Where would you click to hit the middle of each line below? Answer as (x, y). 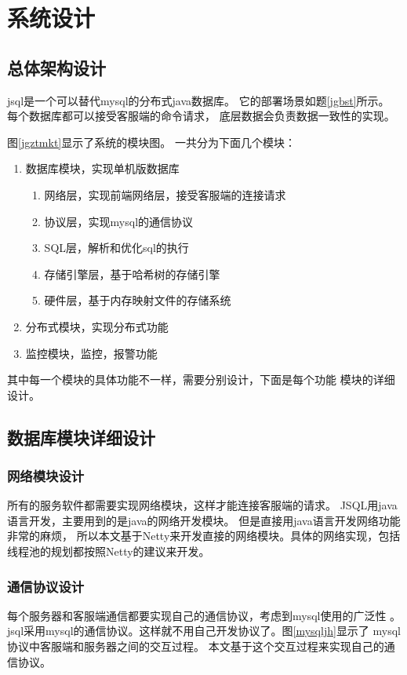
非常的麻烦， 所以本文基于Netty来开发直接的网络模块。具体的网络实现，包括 (204, 536)
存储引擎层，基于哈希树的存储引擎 (132, 274)
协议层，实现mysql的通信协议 (119, 221)
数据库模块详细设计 (81, 437)
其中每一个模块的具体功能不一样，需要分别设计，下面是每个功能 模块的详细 (201, 379)
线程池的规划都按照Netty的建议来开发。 (109, 551)
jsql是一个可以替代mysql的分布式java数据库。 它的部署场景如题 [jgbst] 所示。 (198, 100)
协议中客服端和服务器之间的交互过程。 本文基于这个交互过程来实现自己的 (196, 646)
